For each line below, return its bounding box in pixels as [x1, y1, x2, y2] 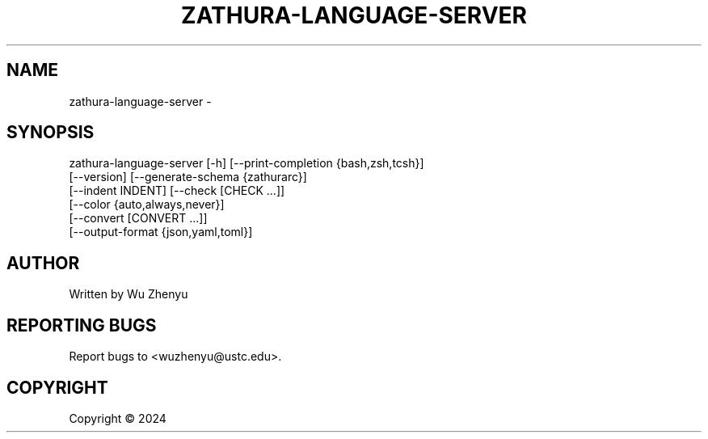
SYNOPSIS [6, 122, 95, 143]
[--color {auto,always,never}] [69, 197, 225, 212]
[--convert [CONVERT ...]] [69, 211, 208, 226]
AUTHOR [6, 252, 80, 273]
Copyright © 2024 [69, 411, 166, 425]
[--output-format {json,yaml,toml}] [69, 225, 253, 239]
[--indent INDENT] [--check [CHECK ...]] [69, 184, 285, 198]
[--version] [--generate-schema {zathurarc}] [69, 170, 307, 184]
